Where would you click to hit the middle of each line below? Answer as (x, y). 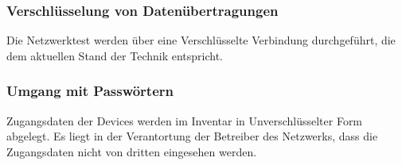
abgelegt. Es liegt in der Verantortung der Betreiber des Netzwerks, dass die (192, 136)
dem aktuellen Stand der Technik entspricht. (115, 55)
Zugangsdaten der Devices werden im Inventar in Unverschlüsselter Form (185, 120)
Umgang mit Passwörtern (90, 91)
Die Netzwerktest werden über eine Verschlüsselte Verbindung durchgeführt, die (201, 40)
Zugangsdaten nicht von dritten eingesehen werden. (132, 151)
